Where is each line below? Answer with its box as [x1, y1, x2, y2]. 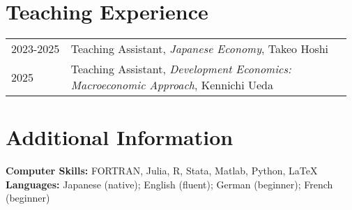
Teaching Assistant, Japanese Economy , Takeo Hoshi [70, 40, 329, 57]
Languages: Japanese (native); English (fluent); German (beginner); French [6, 177, 333, 191]
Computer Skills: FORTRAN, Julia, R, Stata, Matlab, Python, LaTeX [6, 163, 318, 178]
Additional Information [6, 123, 234, 151]
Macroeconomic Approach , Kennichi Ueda [70, 77, 273, 93]
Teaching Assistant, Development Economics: [70, 61, 291, 77]
